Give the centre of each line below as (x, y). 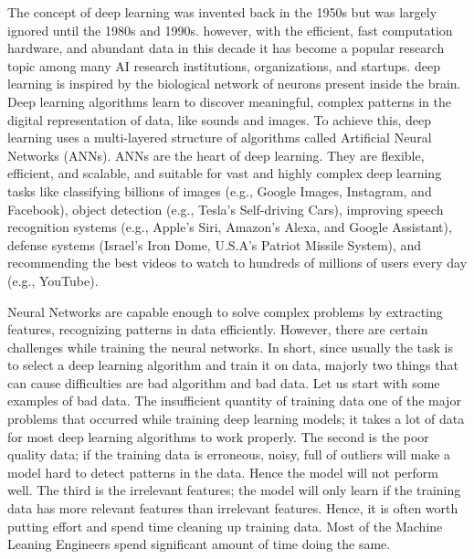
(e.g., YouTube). (53, 280)
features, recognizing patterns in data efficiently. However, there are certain (218, 329)
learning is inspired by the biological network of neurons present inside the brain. (234, 84)
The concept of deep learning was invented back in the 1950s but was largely (222, 12)
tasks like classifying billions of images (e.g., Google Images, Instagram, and (220, 190)
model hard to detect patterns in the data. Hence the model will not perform (223, 472)
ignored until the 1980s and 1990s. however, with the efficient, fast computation (230, 30)
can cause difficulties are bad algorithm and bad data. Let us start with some (224, 382)
